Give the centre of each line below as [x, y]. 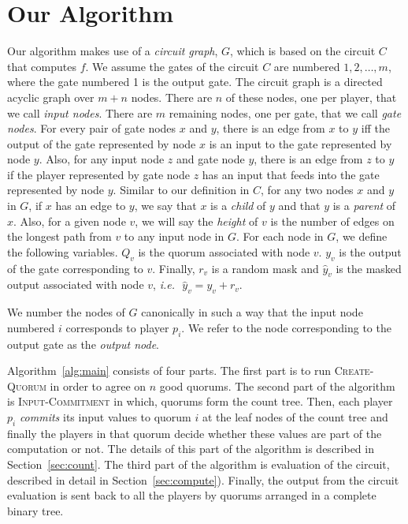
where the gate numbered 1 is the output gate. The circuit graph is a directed [195, 82]
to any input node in [174, 236]
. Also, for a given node [70, 221]
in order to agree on [98, 386]
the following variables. [63, 251]
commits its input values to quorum [105, 417]
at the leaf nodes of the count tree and [295, 417]
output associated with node [76, 284]
